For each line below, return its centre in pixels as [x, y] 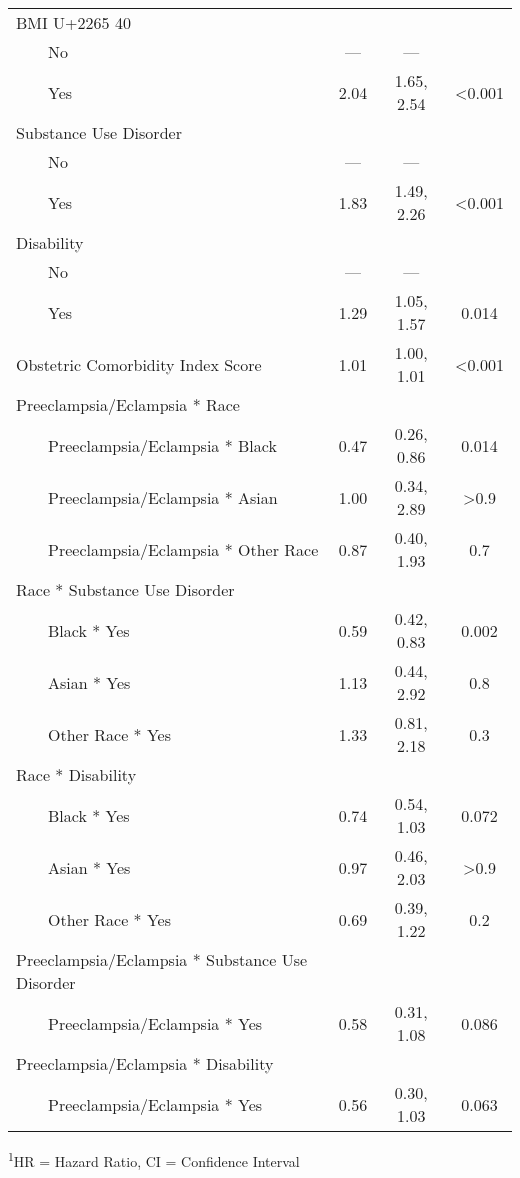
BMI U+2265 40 [73, 22]
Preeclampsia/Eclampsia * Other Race [183, 549]
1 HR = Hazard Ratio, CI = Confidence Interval [154, 1159]
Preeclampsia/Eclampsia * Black [162, 445]
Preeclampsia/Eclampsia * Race [128, 404]
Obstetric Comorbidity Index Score [139, 364]
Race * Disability [76, 774]
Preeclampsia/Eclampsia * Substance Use [162, 959]
